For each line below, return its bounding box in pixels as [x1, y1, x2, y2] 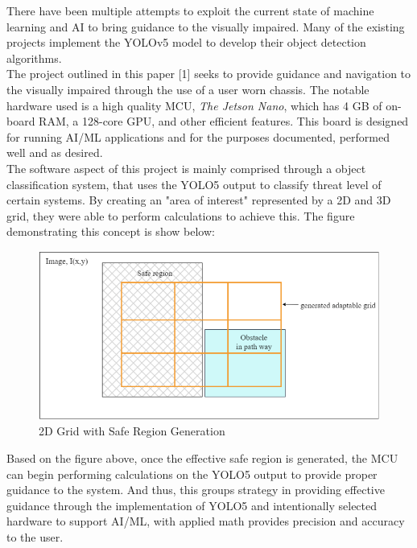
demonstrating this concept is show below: [6, 223, 215, 240]
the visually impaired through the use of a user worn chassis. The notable [6, 80, 370, 97]
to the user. [6, 528, 64, 545]
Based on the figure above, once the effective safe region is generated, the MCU [6, 450, 398, 467]
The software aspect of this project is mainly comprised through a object [6, 159, 366, 176]
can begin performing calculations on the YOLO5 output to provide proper [6, 465, 378, 482]
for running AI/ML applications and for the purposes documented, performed [6, 128, 390, 145]
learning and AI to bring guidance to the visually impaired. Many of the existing [6, 18, 405, 35]
